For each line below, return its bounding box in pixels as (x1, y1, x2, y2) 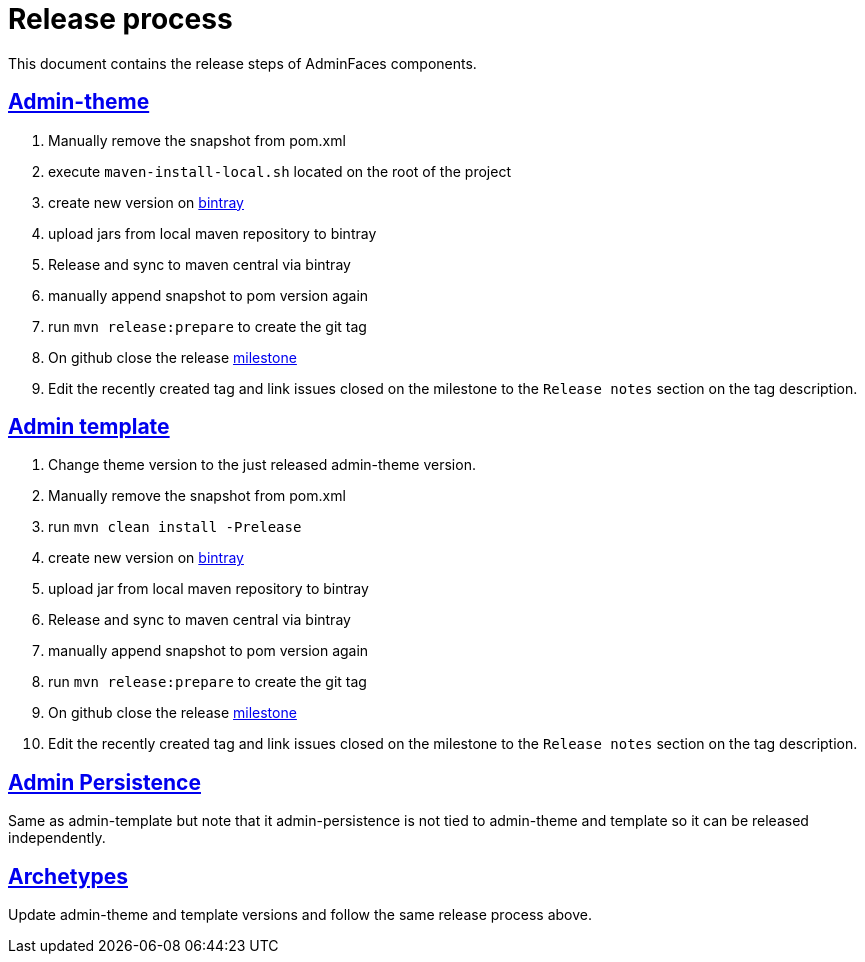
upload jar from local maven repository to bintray (48, 580, 369, 598)
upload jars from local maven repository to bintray (48, 224, 377, 242)
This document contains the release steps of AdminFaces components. (8, 54, 477, 72)
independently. (8, 829, 106, 847)
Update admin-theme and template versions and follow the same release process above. (8, 906, 592, 924)
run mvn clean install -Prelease (48, 518, 302, 536)
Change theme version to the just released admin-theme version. (48, 456, 476, 474)
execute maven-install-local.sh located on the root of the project (48, 162, 511, 180)
